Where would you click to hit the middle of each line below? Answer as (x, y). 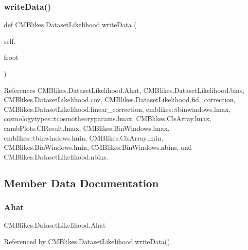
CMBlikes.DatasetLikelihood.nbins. (56, 156)
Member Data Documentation (81, 183)
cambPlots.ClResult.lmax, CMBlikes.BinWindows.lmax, (87, 128)
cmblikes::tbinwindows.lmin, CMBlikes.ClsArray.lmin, (84, 137)
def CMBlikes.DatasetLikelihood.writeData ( (70, 25)
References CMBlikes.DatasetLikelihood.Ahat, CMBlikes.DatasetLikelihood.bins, (124, 90)
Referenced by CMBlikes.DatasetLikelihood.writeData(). (88, 241)
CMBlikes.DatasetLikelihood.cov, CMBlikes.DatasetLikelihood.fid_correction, (120, 99)
